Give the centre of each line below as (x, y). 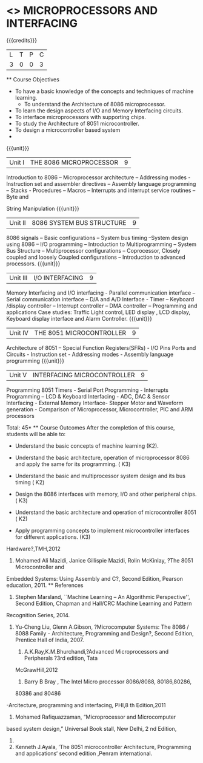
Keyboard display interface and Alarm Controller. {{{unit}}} (79, 318)
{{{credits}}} (22, 40)
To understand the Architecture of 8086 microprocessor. (95, 104)
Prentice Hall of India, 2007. (49, 640)
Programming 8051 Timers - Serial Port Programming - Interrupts (87, 390)
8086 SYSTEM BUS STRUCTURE (79, 222)
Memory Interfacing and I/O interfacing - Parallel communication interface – (101, 293)
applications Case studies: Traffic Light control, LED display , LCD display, (98, 312)
